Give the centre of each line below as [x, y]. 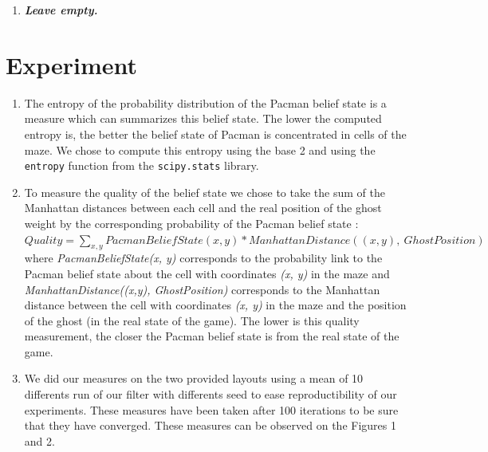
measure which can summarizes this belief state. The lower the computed [203, 118]
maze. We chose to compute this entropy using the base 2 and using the [200, 149]
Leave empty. [61, 10]
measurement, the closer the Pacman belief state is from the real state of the [212, 336]
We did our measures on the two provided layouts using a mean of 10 [194, 378]
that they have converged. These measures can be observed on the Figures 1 [210, 425]
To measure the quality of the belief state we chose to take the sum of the [205, 192]
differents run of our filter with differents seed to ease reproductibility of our [211, 394]
